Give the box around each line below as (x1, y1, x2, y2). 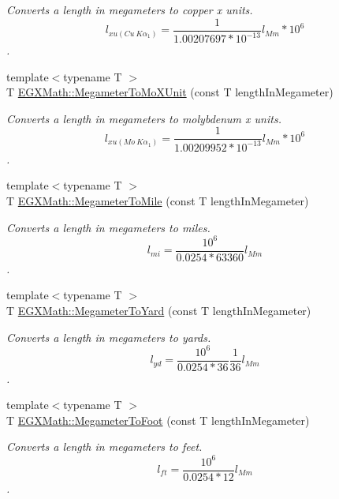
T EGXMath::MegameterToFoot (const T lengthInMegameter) (6, 411, 310, 428)
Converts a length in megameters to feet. (6, 438, 203, 455)
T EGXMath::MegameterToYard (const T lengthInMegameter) (6, 302, 311, 318)
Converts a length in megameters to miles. (6, 219, 210, 235)
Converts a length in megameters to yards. (6, 328, 211, 345)
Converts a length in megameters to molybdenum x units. (6, 110, 281, 126)
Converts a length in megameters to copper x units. (6, 2, 253, 17)
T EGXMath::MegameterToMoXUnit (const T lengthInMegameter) (6, 84, 333, 100)
